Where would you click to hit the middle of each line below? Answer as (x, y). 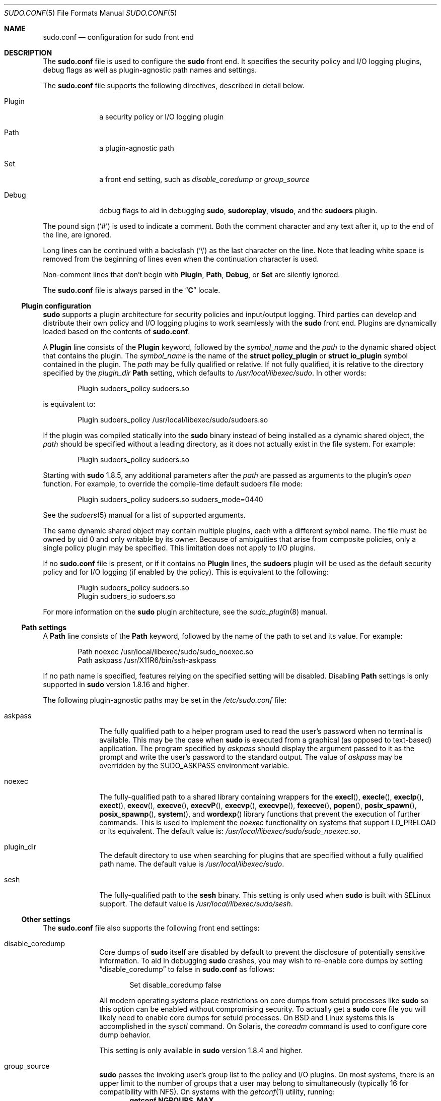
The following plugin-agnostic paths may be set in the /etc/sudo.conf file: (165, 700)
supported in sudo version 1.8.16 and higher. (116, 684)
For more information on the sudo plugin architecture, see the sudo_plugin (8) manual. (185, 612)
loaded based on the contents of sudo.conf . (117, 331)
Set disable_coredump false (175, 985)
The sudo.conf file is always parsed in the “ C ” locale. (132, 290)
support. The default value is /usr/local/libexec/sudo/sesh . (196, 904)
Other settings (46, 919)
